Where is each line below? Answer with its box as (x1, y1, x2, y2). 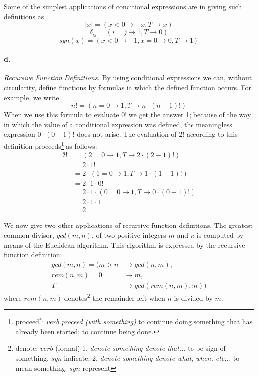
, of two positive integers (91, 230, 166, 240)
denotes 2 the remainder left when (64, 291, 165, 302)
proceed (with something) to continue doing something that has (61, 316, 253, 327)
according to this (186, 129, 238, 139)
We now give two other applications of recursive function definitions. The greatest (4, 220, 253, 230)
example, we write (4, 92, 59, 102)
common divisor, (4, 230, 54, 240)
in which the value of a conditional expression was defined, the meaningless (4, 119, 232, 129)
